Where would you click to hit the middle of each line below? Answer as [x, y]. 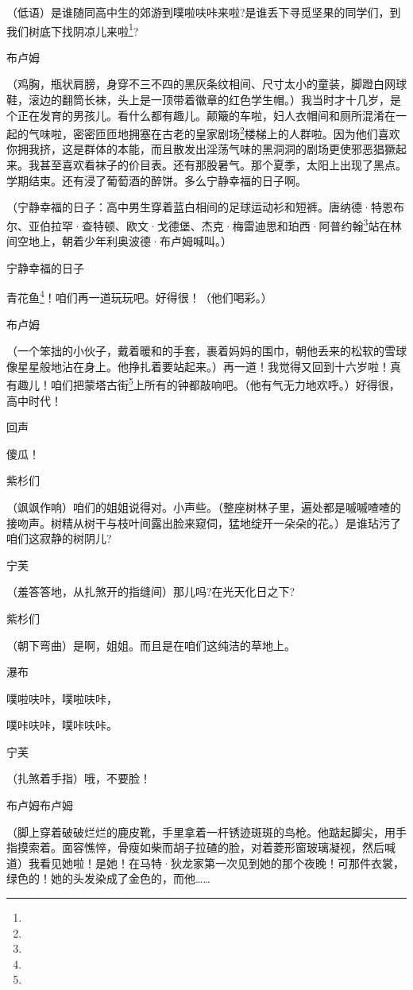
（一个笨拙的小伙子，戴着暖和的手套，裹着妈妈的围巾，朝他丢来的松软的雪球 [206, 351]
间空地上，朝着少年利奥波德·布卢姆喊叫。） [119, 241]
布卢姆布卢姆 [40, 805]
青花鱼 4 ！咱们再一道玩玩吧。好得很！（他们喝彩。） [139, 296]
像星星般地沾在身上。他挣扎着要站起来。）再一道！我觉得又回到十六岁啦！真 [204, 366]
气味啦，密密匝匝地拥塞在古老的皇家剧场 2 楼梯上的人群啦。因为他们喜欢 [214, 132]
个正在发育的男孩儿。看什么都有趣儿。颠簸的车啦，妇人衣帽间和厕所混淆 [195, 115]
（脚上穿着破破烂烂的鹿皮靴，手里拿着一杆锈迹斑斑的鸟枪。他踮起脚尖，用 [201, 831]
